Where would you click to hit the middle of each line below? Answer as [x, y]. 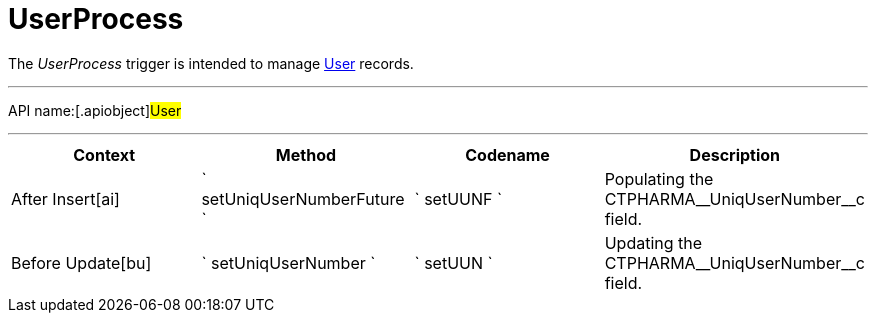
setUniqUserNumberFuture [303, 198]
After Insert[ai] [65, 198]
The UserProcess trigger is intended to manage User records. [211, 63]
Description [735, 154]
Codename [507, 154]
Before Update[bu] [81, 262]
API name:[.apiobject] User [95, 110]
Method [306, 154]
